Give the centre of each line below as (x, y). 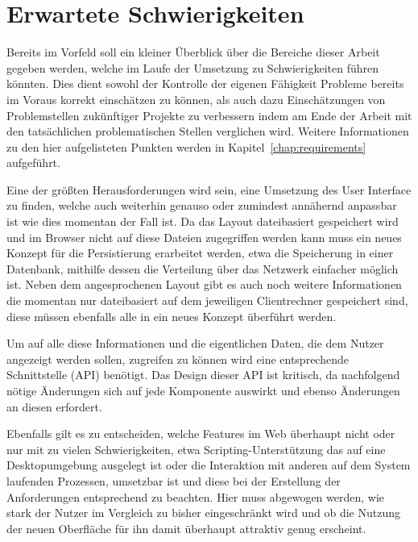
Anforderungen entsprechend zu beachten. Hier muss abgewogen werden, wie (196, 496)
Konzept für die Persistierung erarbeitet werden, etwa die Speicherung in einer (200, 253)
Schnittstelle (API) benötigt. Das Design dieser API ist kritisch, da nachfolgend (203, 375)
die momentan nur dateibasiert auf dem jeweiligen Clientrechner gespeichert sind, (207, 300)
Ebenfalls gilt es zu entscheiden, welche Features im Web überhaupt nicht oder (201, 434)
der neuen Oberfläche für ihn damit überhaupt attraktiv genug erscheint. (186, 528)
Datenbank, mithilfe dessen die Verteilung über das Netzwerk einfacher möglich (203, 268)
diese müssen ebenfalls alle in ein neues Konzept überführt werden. (172, 316)
